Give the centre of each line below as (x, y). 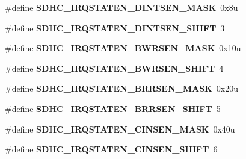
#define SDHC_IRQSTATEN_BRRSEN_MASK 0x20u (121, 88)
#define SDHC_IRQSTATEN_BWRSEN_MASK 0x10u (123, 48)
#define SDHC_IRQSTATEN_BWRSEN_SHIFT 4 (114, 68)
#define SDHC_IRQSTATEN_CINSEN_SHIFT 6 (111, 149)
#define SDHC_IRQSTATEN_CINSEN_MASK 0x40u (120, 129)
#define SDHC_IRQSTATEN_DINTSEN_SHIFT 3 (115, 27)
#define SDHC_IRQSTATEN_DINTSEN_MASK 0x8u (121, 7)
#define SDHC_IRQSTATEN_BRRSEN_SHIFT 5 (113, 108)
